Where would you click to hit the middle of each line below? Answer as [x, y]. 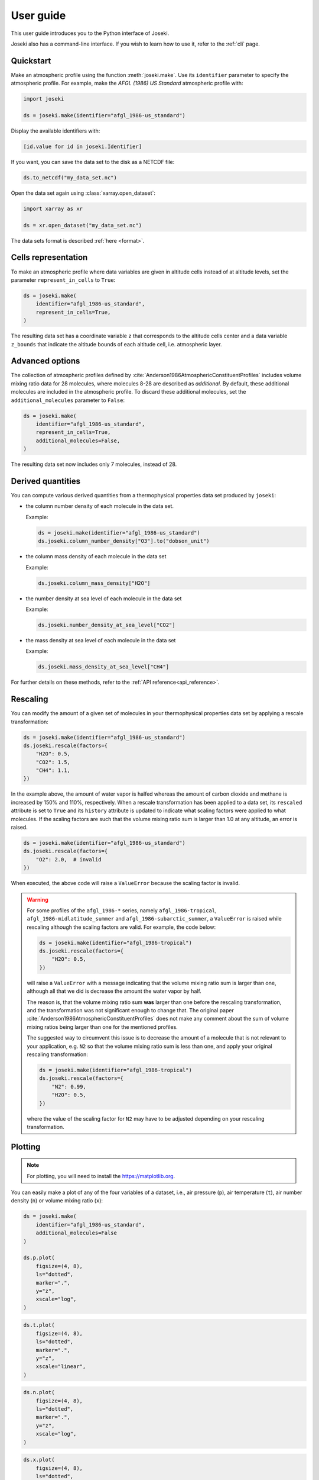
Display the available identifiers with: [56, 131]
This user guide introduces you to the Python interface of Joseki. [90, 33]
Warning [38, 899]
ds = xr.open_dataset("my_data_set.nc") [82, 225]
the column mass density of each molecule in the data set [96, 556]
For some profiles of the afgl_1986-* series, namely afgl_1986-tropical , [122, 910]
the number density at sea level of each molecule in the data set [104, 599]
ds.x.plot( [39, 1460]
